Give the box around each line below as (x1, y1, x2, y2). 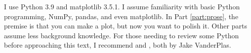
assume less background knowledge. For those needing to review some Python (4, 30, 239, 40)
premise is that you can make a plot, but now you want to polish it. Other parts (4, 21, 247, 31)
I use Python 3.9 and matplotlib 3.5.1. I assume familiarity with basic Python (4, 1, 240, 11)
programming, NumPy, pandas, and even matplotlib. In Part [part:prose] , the (4, 11, 239, 21)
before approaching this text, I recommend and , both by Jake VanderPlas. (4, 40, 231, 50)
